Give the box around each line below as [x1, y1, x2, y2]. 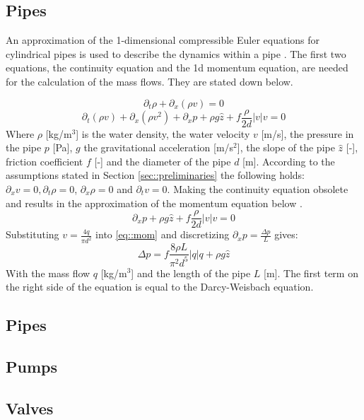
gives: [274, 227, 298, 242]
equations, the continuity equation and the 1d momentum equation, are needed [6, 60, 348, 75]
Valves [6, 397, 54, 419]
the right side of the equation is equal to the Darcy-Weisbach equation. [6, 279, 314, 294]
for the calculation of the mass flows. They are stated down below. [6, 74, 293, 88]
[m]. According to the [242, 153, 335, 168]
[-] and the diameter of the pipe [94, 153, 231, 168]
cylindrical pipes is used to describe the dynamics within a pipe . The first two [6, 46, 346, 61]
